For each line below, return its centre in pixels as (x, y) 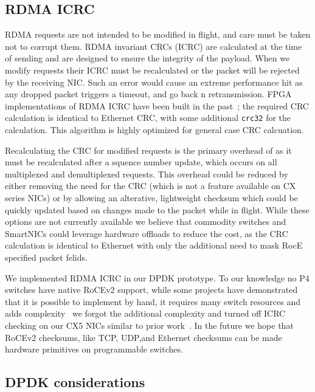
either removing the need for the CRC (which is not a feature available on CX (151, 186)
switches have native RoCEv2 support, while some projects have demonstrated (151, 290)
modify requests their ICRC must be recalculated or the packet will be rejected (152, 70)
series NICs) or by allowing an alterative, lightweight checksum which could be (151, 197)
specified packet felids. (46, 257)
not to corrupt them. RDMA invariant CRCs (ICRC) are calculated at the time (154, 46)
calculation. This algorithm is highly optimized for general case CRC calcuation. (154, 130)
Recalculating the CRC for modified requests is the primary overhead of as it (148, 150)
